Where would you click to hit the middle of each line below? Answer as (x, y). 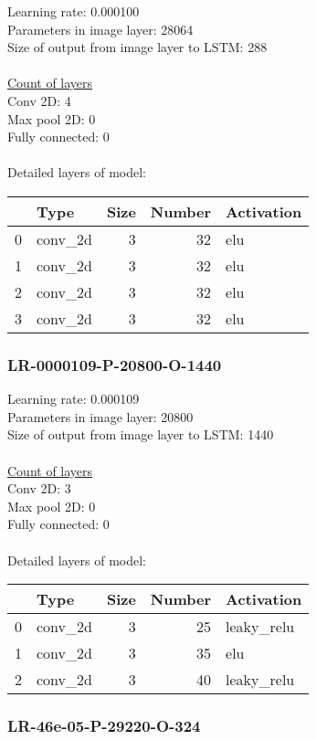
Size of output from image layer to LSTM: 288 (137, 47)
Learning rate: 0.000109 (74, 399)
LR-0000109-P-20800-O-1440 (115, 364)
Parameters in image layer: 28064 (100, 29)
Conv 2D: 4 (39, 100)
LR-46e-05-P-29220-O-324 (104, 726)
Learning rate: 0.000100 (74, 11)
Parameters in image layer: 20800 (100, 416)
